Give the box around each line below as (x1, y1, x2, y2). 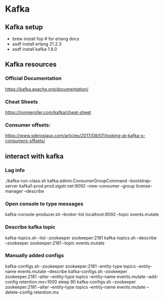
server (5, 183, 19, 189)
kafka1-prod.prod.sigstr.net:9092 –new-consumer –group (19, 183, 135, 189)
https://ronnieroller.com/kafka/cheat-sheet (5, 109, 92, 115)
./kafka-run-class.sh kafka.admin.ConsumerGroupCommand (5, 177, 127, 184)
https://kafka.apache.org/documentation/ (5, 86, 89, 92)
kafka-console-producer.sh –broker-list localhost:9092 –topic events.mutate (5, 212, 159, 217)
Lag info (5, 167, 25, 173)
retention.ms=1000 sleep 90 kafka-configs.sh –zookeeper (19, 279, 136, 284)
